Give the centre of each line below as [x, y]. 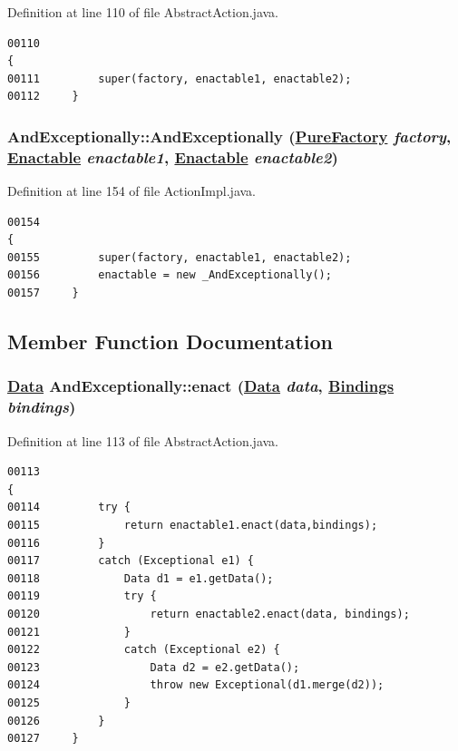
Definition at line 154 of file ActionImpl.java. [132, 191]
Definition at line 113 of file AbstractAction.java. [143, 440]
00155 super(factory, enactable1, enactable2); [180, 257]
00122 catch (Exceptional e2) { [144, 650]
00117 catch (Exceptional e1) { [131, 561]
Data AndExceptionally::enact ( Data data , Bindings [201, 386]
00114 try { [69, 507]
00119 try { [82, 596]
